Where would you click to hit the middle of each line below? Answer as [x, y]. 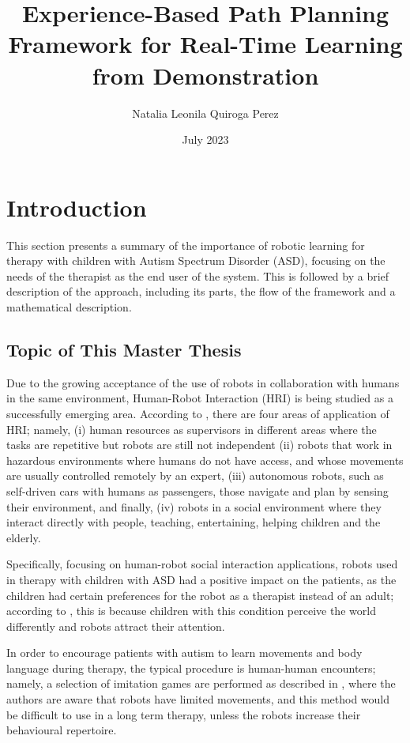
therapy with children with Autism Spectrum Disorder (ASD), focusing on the [196, 260]
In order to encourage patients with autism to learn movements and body [184, 652]
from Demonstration [205, 75]
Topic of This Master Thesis [124, 349]
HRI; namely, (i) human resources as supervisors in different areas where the [192, 429]
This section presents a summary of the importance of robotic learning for [186, 245]
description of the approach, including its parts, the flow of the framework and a [201, 291]
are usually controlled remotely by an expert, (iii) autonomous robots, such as [195, 475]
